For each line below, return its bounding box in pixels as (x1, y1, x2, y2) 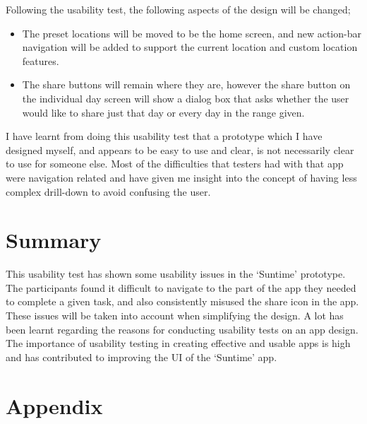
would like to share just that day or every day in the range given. (22, 105, 305, 119)
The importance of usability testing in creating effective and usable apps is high (6, 336, 351, 351)
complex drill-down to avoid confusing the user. (6, 184, 211, 199)
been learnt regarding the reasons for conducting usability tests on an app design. (6, 322, 359, 336)
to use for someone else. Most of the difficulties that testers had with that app (6, 156, 344, 171)
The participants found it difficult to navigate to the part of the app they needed (6, 280, 356, 295)
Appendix (6, 391, 103, 420)
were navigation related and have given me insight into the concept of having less (6, 170, 357, 184)
